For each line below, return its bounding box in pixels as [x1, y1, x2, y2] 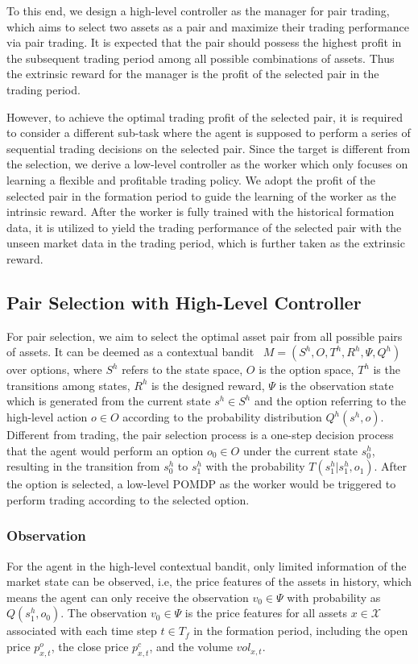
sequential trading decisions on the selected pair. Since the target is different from [6, 139, 411, 156]
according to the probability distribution [122, 409, 322, 425]
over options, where [6, 361, 102, 378]
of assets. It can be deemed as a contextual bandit [6, 343, 255, 360]
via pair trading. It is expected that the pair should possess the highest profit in [6, 34, 402, 51]
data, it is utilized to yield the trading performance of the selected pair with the [6, 218, 402, 235]
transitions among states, [6, 376, 130, 393]
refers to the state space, [122, 361, 243, 378]
